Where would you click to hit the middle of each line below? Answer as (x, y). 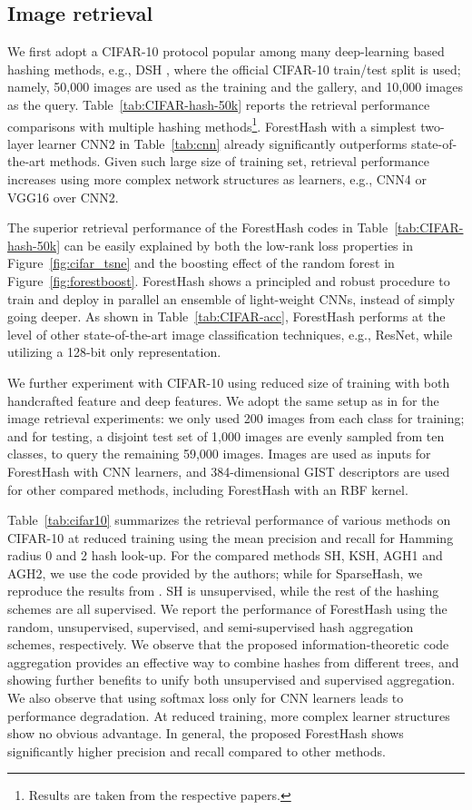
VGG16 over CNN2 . (63, 197)
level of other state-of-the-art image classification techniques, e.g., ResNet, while (230, 334)
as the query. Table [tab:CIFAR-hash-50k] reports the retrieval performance (219, 104)
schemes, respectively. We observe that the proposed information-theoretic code (228, 644)
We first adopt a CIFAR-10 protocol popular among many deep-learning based (226, 51)
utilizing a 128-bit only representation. (114, 352)
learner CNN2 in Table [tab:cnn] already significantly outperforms (222, 143)
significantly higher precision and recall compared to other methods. (197, 751)
